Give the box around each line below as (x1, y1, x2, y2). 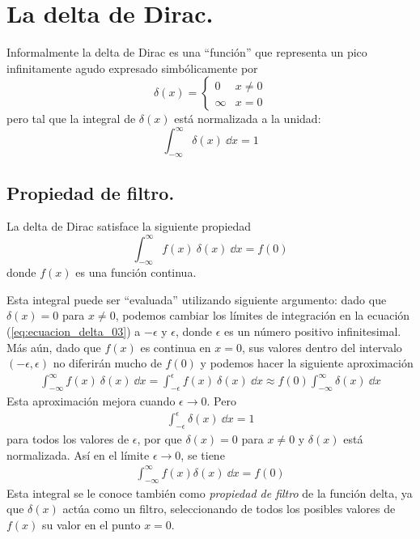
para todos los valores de (6, 431, 129, 448)
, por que (137, 431, 182, 448)
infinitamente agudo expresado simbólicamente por (6, 59, 258, 76)
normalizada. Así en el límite (6, 446, 150, 463)
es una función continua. (75, 264, 197, 281)
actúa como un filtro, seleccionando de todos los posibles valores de (62, 500, 396, 517)
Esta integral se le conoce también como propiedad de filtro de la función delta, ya (6, 484, 413, 501)
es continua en (140, 338, 211, 355)
